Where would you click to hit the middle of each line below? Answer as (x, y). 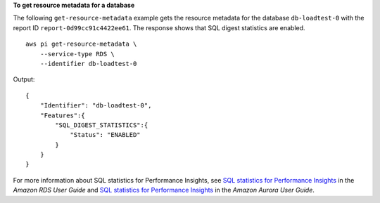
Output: (24, 79)
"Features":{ (62, 115)
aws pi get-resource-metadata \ (81, 44)
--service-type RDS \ (77, 54)
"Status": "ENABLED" (105, 135)
